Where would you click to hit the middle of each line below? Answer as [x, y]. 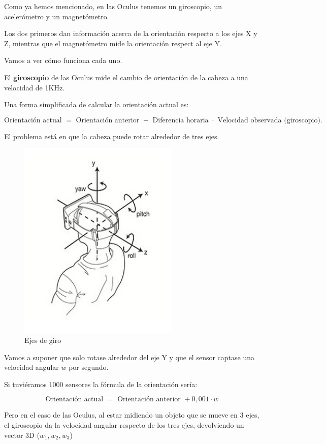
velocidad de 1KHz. [34, 87]
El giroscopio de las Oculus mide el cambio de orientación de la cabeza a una [126, 77]
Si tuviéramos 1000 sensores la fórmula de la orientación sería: [101, 384]
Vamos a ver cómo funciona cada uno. [63, 60]
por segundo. [89, 367]
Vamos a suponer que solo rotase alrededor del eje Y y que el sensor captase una [129, 357]
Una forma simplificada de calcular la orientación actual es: [96, 104]
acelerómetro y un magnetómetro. [57, 16]
